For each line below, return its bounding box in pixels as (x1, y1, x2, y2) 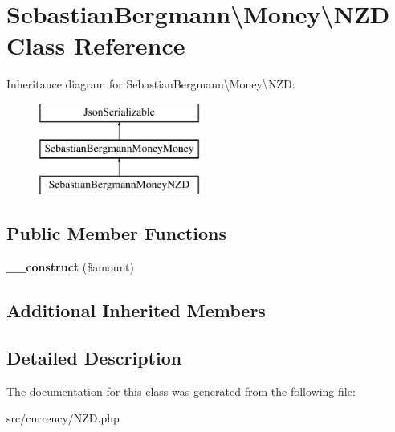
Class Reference (6, 29, 185, 62)
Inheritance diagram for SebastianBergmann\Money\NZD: (6, 75, 295, 92)
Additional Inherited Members (6, 298, 266, 323)
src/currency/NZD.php (6, 410, 120, 426)
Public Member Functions (6, 221, 226, 246)
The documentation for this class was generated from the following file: (6, 382, 356, 399)
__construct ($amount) (6, 259, 134, 275)
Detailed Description (6, 344, 182, 369)
